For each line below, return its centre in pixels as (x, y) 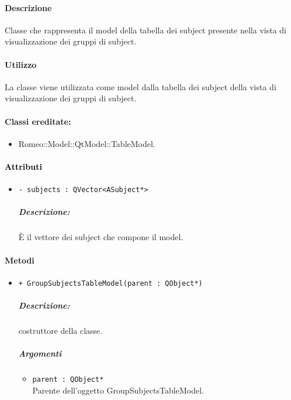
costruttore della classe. (60, 330)
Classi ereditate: (38, 121)
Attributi (23, 166)
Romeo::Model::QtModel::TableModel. (87, 143)
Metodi (20, 260)
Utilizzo (21, 64)
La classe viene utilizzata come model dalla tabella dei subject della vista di (141, 86)
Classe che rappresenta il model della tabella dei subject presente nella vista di (145, 30)
